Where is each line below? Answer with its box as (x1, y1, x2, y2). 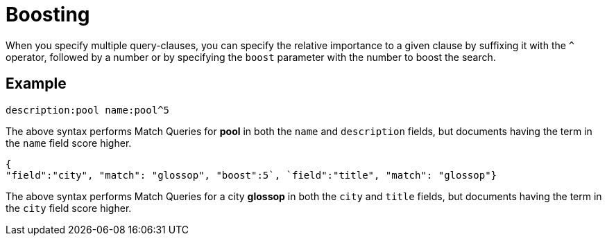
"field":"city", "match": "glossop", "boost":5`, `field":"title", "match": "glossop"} (6, 169, 497, 181)
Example (6, 75, 67, 93)
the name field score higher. (6, 136, 132, 149)
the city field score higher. (6, 202, 132, 214)
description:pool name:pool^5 (6, 104, 170, 116)
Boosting (6, 3, 90, 26)
